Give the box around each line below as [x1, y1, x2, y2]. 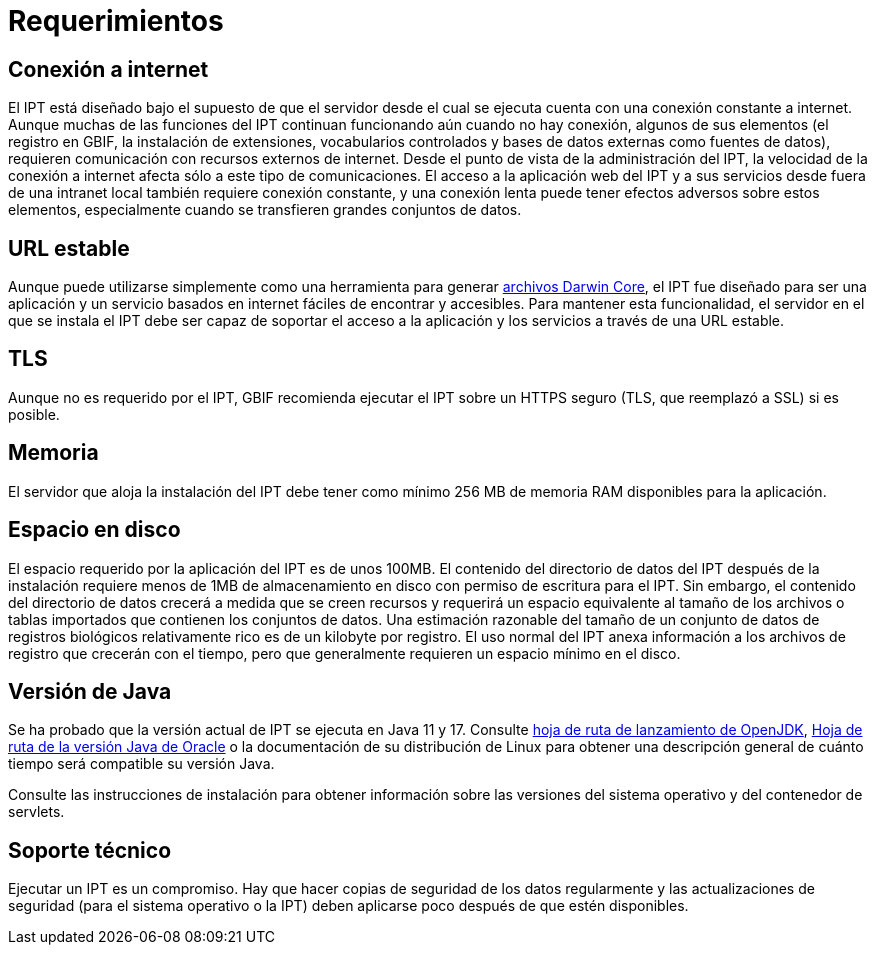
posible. [8, 405, 60, 423]
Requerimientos [8, 4, 224, 38]
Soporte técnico [8, 837, 172, 863]
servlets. [8, 803, 65, 821]
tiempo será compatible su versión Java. [8, 755, 275, 773]
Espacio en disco [8, 517, 181, 543]
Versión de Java [8, 678, 172, 704]
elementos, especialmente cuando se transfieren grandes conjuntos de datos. [8, 201, 522, 219]
